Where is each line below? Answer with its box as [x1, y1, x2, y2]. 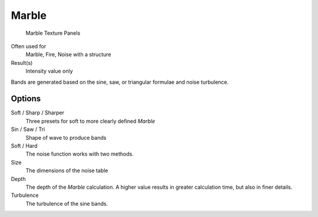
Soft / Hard [11, 142, 38, 149]
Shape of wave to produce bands [25, 134, 107, 141]
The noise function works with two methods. [25, 150, 134, 157]
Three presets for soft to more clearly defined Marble [25, 117, 155, 124]
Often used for [11, 42, 47, 50]
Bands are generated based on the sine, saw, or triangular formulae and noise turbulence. [11, 78, 229, 86]
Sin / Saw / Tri [11, 126, 45, 133]
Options [11, 94, 41, 104]
